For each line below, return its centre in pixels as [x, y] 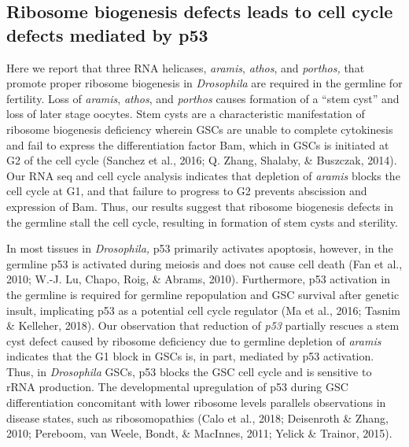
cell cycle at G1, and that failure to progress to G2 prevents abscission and [187, 191]
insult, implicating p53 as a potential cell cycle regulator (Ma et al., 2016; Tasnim [203, 310]
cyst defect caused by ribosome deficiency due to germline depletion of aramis [194, 340]
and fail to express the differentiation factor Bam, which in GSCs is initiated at [198, 144]
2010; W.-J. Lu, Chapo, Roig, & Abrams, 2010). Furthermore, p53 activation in [198, 279]
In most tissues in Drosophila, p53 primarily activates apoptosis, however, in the [200, 248]
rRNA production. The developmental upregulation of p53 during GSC [177, 387]
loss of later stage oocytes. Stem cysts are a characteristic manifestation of [186, 114]
